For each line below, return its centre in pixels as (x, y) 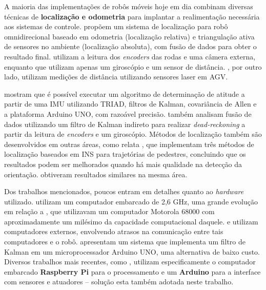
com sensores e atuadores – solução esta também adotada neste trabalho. (119, 282)
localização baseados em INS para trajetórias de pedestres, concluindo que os (125, 154)
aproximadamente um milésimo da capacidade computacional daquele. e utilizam (131, 221)
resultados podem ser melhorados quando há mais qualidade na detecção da (123, 164)
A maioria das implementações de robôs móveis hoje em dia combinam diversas (129, 6)
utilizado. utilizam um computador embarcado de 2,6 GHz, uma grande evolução (131, 201)
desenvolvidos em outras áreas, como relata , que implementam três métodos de (129, 144)
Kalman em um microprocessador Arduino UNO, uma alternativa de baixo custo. (132, 251)
